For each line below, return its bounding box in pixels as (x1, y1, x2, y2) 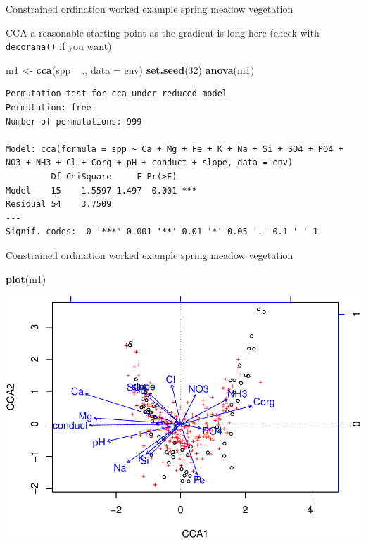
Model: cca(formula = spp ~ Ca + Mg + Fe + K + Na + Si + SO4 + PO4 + (6, 144, 343, 154)
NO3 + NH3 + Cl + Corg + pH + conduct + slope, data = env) (6, 158, 294, 168)
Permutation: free (6, 103, 91, 113)
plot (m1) (6, 271, 46, 286)
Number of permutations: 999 (6, 116, 142, 127)
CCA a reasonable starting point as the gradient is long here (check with (6, 25, 320, 39)
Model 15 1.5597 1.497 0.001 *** (6, 185, 198, 196)
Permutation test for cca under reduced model (6, 89, 227, 99)
